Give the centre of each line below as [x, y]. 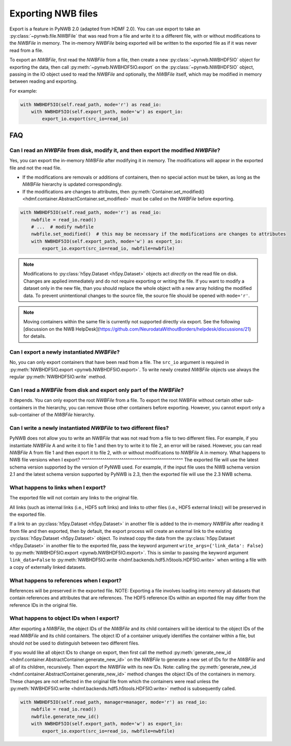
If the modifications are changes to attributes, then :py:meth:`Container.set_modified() [113, 192]
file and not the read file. [35, 168]
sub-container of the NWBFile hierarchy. [52, 415]
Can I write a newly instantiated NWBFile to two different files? [89, 428]
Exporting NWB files [54, 13]
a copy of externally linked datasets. [48, 567]
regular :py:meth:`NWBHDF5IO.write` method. [58, 377]
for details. [35, 336]
